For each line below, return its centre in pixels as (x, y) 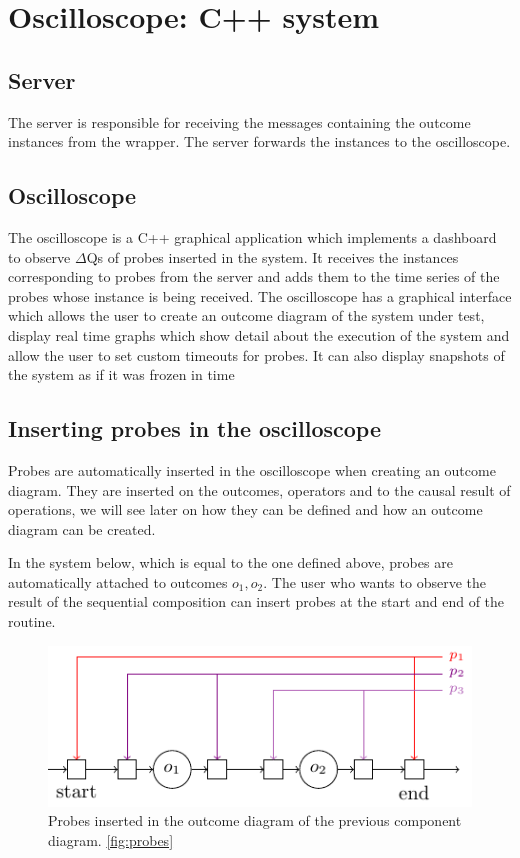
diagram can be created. (82, 528)
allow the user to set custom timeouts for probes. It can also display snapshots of (256, 354)
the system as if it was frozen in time (121, 374)
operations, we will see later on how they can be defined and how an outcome (245, 509)
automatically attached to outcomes (118, 581)
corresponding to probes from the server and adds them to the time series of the (254, 276)
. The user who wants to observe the (374, 581)
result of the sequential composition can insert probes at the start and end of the (256, 601)
